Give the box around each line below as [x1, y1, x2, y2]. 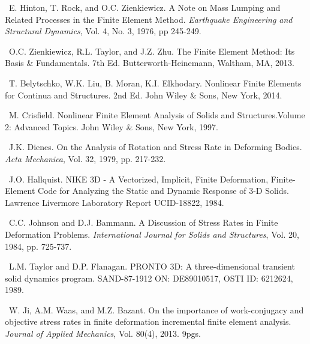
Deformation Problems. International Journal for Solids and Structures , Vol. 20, [5, 228, 299, 240]
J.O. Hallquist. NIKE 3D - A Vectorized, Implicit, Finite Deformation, [8, 172, 269, 185]
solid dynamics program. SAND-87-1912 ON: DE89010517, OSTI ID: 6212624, [5, 271, 293, 284]
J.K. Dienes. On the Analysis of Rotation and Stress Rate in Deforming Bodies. [8, 140, 302, 153]
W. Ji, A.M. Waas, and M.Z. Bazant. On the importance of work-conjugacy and [8, 303, 304, 316]
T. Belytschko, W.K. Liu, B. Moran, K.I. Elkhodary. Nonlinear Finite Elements [8, 76, 302, 89]
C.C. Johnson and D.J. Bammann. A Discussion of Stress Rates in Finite [8, 216, 278, 229]
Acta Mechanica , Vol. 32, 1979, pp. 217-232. [5, 152, 166, 164]
